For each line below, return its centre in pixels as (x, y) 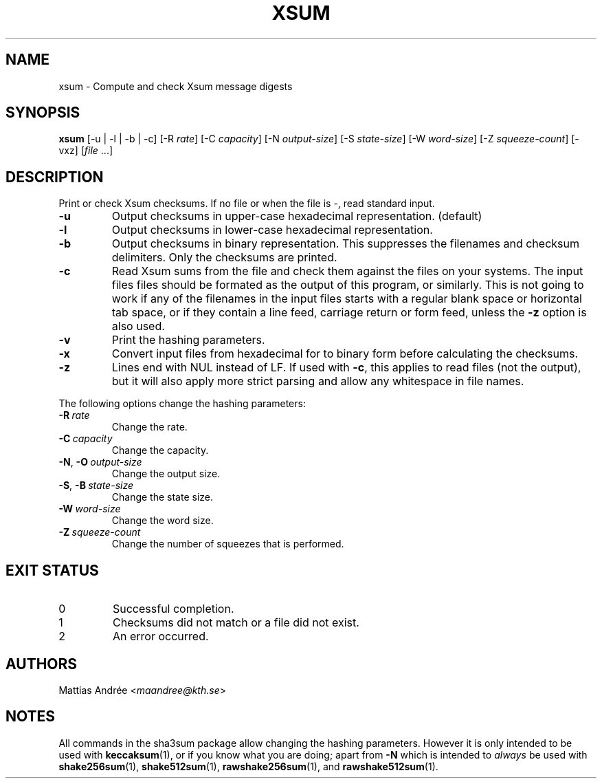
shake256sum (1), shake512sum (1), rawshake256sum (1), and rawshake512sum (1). (248, 766)
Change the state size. (163, 497)
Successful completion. (173, 609)
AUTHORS (42, 664)
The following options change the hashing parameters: (182, 404)
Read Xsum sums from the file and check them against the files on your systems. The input (347, 271)
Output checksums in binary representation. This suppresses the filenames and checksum (345, 244)
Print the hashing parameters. (188, 340)
